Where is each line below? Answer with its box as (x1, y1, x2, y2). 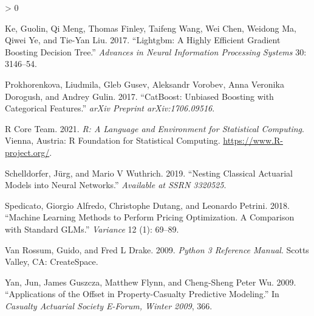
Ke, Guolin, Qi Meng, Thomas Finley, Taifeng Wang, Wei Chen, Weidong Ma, (5, 21, 296, 34)
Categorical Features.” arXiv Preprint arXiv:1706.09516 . (5, 102, 215, 114)
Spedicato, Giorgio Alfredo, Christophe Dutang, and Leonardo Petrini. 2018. (5, 198, 290, 211)
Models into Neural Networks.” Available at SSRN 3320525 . (5, 178, 227, 191)
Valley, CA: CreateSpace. (5, 255, 98, 268)
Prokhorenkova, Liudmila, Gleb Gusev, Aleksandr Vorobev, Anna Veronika (5, 77, 284, 90)
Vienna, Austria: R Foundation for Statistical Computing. (5, 134, 220, 147)
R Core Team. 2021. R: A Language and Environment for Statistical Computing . (5, 122, 304, 135)
